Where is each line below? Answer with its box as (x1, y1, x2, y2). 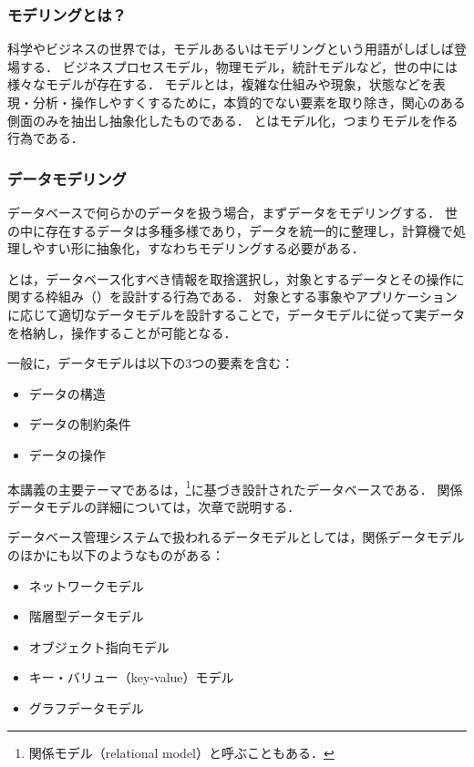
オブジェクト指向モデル (28, 637, 170, 656)
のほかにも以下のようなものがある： (7, 545, 224, 564)
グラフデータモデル (28, 698, 144, 717)
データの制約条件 (28, 414, 131, 434)
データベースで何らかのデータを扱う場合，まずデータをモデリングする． (7, 203, 441, 221)
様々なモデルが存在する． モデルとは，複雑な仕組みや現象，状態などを (7, 75, 433, 94)
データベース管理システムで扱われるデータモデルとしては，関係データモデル (7, 527, 465, 547)
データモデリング (7, 167, 127, 189)
